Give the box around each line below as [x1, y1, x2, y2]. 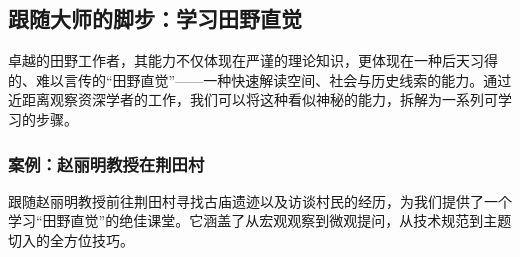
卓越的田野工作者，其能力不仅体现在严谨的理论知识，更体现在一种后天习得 [8, 50, 498, 71]
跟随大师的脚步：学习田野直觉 [8, 3, 302, 34]
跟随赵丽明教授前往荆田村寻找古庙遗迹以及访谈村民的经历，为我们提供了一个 [8, 190, 512, 211]
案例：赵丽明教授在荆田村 [8, 151, 205, 176]
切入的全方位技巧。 [8, 229, 134, 250]
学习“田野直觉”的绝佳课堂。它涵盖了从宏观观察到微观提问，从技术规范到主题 [8, 210, 512, 231]
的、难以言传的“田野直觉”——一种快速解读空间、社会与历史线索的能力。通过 [8, 69, 512, 90]
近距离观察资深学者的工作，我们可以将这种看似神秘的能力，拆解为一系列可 [8, 89, 498, 110]
